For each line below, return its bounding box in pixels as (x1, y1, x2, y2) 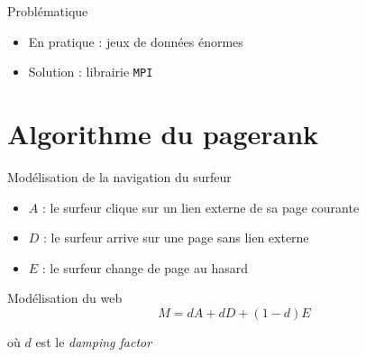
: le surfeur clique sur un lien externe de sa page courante (41, 197, 360, 216)
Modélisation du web (7, 288, 123, 307)
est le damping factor (35, 332, 152, 351)
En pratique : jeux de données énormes (28, 32, 243, 50)
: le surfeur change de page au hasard (41, 258, 248, 277)
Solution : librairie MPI (28, 62, 153, 81)
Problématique (7, 2, 88, 20)
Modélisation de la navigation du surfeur (7, 167, 232, 186)
